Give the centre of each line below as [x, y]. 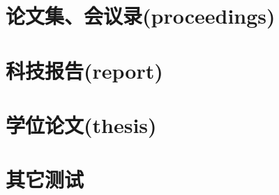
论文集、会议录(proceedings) [141, 16]
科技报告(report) [84, 70]
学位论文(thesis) [81, 124]
